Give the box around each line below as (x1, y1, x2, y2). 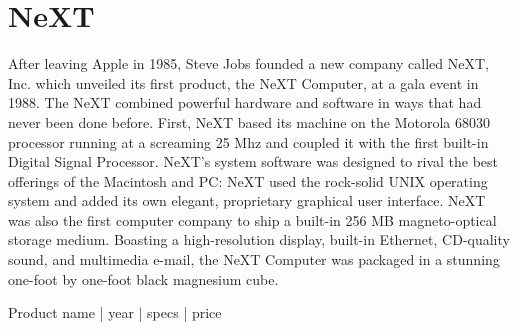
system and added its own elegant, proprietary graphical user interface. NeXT (8, 190, 486, 211)
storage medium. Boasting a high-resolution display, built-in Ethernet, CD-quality (8, 229, 510, 250)
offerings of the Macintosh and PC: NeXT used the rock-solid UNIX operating (8, 170, 488, 191)
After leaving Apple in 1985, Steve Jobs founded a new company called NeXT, (8, 53, 489, 74)
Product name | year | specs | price (8, 302, 222, 323)
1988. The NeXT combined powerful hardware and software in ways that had (8, 92, 482, 113)
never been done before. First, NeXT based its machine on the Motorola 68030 (8, 111, 491, 132)
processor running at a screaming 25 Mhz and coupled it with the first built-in (8, 131, 489, 152)
